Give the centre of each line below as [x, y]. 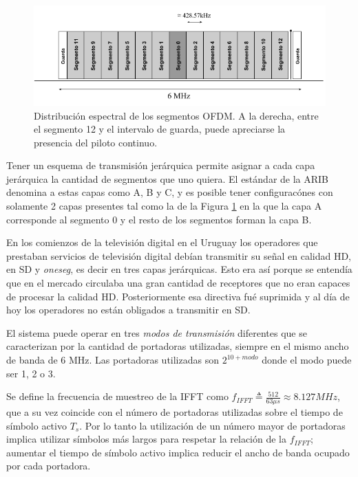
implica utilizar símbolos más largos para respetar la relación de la [146, 439]
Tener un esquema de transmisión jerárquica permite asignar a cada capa [161, 165]
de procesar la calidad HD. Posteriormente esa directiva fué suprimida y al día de [178, 296]
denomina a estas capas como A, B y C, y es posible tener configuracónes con [170, 192]
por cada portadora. [49, 466]
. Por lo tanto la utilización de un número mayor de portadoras [212, 425]
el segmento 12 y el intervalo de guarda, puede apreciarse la [160, 129]
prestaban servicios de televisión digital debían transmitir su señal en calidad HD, [179, 255]
